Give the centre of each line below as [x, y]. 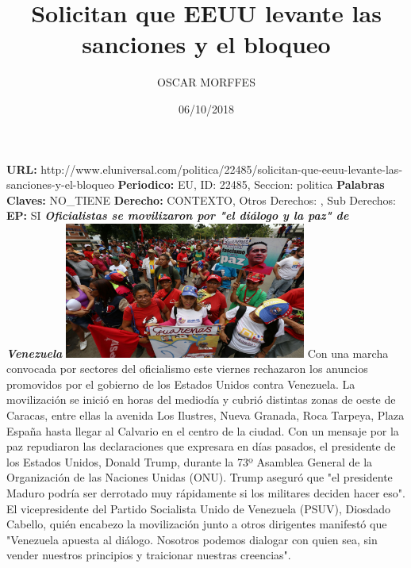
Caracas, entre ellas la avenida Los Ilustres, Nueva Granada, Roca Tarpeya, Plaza [205, 415]
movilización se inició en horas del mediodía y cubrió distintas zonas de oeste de [201, 399]
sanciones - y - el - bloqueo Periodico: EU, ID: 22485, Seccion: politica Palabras [196, 184]
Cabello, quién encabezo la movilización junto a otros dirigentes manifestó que [197, 524]
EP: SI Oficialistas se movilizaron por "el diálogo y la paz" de [178, 215]
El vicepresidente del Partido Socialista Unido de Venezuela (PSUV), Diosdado [199, 508]
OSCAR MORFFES [206, 82]
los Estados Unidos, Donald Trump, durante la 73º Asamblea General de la [190, 461]
